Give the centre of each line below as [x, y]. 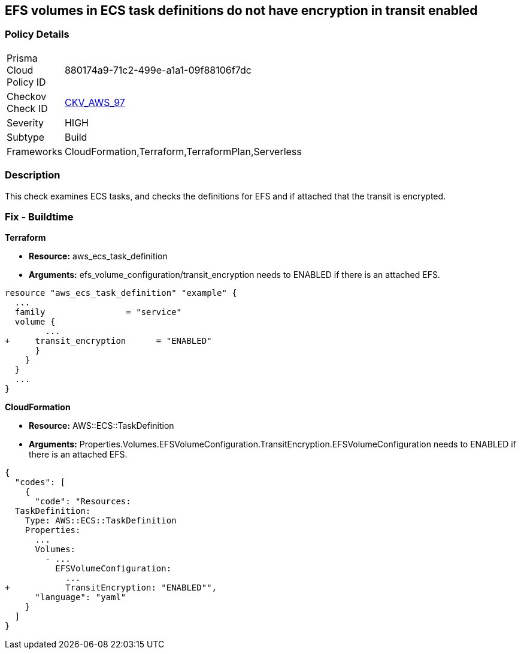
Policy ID [26, 82]
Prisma [22, 58]
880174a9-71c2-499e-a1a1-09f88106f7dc [158, 70]
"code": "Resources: [83, 502]
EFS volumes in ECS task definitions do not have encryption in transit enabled [241, 10]
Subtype [26, 137]
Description [33, 175]
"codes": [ [40, 482]
